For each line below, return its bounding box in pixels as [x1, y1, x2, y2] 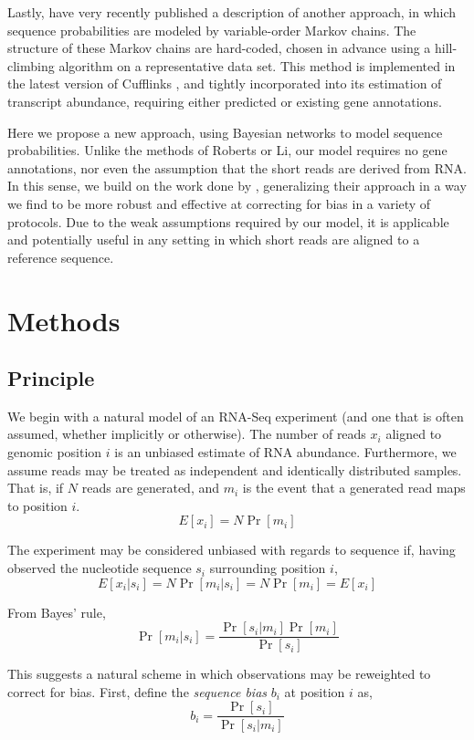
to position [7, 495, 68, 515]
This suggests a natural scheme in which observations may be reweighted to [7, 664, 431, 683]
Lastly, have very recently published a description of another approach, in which [7, 3, 457, 21]
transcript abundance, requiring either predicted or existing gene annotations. [7, 91, 442, 110]
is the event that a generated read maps [242, 478, 466, 497]
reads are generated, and [81, 478, 220, 497]
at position [284, 682, 345, 701]
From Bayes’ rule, [7, 602, 106, 621]
